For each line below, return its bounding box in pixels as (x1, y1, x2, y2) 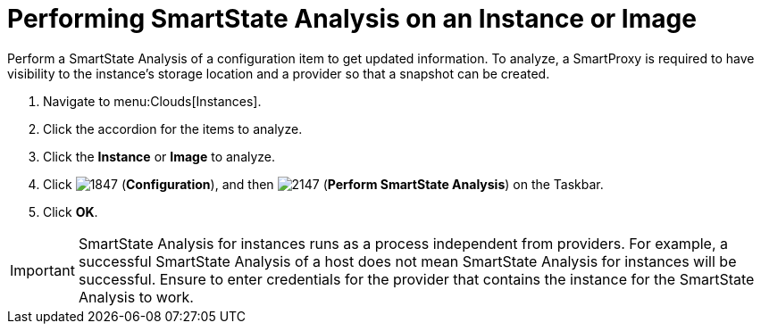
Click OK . (43, 203, 98, 219)
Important (10, 261, 75, 279)
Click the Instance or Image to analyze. (43, 148, 276, 164)
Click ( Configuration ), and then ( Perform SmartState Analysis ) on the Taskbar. (43, 176, 604, 192)
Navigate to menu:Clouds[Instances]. (43, 93, 262, 109)
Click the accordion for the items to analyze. (43, 120, 303, 137)
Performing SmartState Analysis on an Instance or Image (7, 4, 697, 34)
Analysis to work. (78, 287, 194, 306)
